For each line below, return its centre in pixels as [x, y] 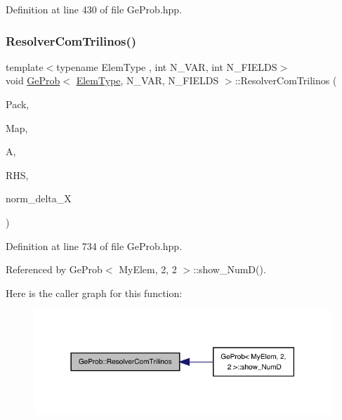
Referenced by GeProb [54, 269]
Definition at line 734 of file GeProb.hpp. [94, 245]
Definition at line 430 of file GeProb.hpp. [94, 9]
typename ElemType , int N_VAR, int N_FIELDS [167, 66]
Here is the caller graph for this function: [94, 293]
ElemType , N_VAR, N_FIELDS [147, 80]
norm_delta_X [39, 198]
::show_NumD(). [230, 269]
